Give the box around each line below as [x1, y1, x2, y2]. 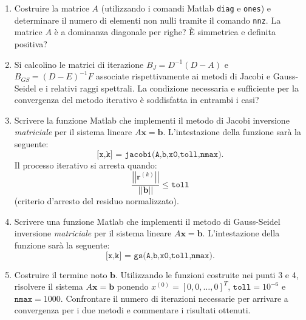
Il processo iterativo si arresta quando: [14, 158, 157, 171]
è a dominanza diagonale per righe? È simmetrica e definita [54, 25, 276, 38]
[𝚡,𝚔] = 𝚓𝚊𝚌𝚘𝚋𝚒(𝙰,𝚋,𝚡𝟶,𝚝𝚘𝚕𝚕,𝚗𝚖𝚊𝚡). [97, 150, 224, 159]
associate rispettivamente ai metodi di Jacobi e [96, 70, 271, 82]
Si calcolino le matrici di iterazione [14, 58, 144, 70]
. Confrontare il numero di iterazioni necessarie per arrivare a [60, 292, 288, 304]
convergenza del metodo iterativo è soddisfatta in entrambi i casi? [14, 93, 259, 106]
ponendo [117, 280, 149, 293]
